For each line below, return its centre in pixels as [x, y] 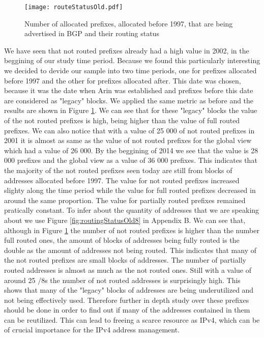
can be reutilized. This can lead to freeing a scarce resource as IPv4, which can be [132, 319]
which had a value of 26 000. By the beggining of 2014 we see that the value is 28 [131, 150]
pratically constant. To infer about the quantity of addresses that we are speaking [132, 210]
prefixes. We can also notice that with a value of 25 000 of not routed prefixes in [129, 130]
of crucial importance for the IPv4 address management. [92, 330]
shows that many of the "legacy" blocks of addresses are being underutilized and [129, 290]
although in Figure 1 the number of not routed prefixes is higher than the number [132, 230]
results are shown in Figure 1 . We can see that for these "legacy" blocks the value [131, 110]
